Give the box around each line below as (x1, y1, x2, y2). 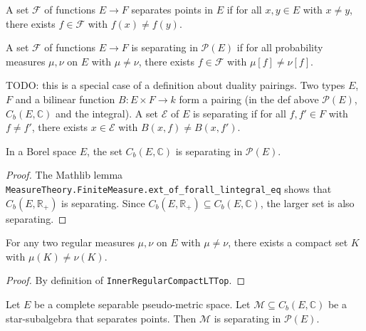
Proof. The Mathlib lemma (6, 167, 123, 182)
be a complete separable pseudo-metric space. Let (34, 297, 251, 312)
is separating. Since (61, 195, 145, 210)
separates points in (131, 2, 214, 16)
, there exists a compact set (228, 235, 348, 250)
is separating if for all (192, 105, 286, 120)
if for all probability (236, 40, 323, 55)
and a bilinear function (15, 91, 115, 106)
